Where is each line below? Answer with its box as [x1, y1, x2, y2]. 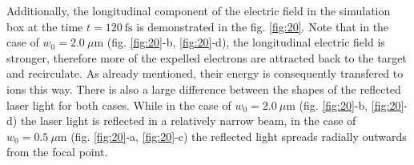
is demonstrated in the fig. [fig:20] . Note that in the [136, 18, 389, 34]
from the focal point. [6, 143, 108, 160]
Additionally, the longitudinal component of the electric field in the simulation [6, 2, 391, 18]
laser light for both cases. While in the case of [6, 96, 231, 113]
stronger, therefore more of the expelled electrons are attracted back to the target [6, 49, 407, 66]
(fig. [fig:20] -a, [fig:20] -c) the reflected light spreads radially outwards [70, 127, 407, 144]
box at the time [6, 18, 83, 34]
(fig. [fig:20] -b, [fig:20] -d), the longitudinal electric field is [107, 34, 385, 50]
